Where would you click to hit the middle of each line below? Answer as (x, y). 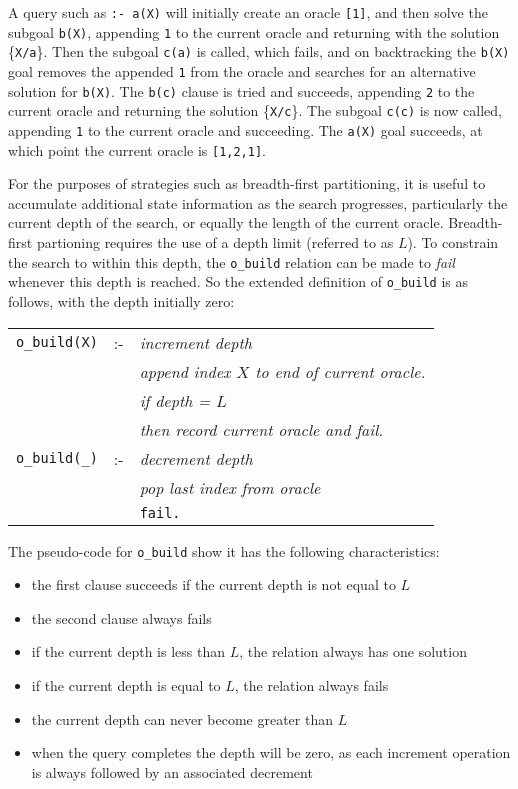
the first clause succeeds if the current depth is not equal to (213, 584)
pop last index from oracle (230, 487)
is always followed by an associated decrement (172, 771)
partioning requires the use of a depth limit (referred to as (215, 242)
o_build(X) (57, 342)
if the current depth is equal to (126, 684)
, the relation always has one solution (353, 651)
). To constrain (453, 242)
